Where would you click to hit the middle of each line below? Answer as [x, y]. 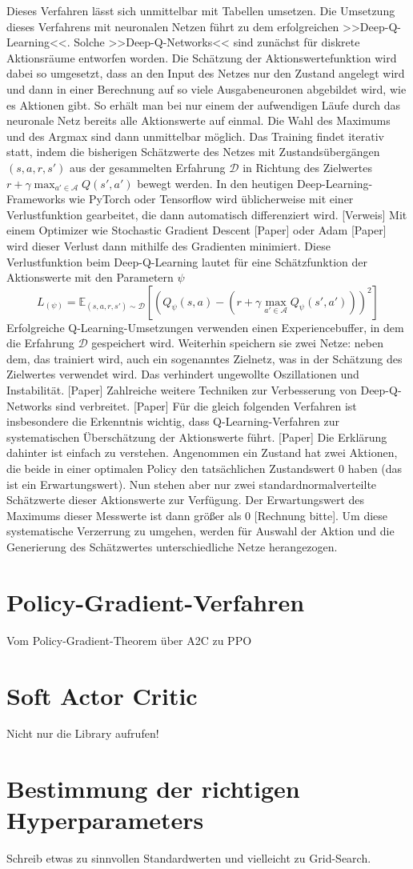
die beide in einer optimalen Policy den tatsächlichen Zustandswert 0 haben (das [204, 469]
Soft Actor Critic [102, 695]
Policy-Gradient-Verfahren [156, 601]
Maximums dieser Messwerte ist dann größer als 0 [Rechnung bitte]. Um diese [197, 515]
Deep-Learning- [335, 183]
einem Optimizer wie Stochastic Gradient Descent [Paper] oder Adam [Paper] [196, 230]
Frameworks [36, 199]
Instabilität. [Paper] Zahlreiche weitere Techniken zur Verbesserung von [182, 390]
